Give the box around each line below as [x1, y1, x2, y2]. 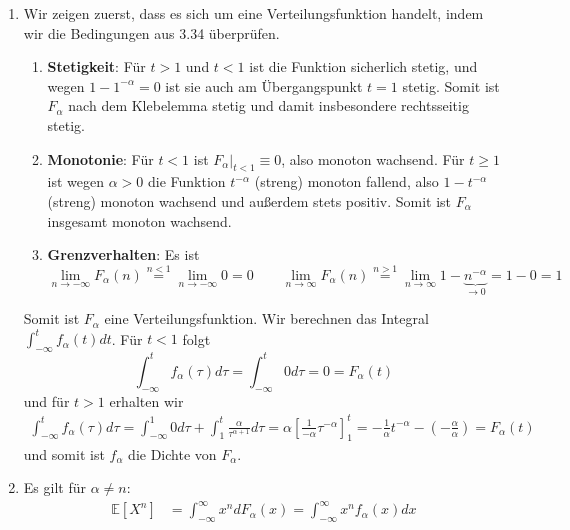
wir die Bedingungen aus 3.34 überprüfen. [23, 22, 280, 43]
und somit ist [23, 443, 105, 464]
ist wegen [47, 171, 105, 192]
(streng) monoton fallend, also [254, 171, 439, 192]
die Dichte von [128, 443, 217, 464]
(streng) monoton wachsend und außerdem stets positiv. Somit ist [47, 190, 452, 211]
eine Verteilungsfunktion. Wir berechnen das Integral [104, 308, 429, 329]
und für [23, 390, 70, 411]
